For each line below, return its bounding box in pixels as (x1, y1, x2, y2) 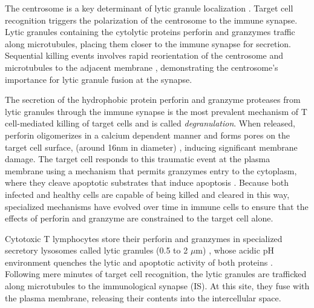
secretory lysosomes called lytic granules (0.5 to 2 (5, 244, 188, 257)
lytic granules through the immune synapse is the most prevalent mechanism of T (5, 105, 307, 117)
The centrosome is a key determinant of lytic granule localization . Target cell (5, 2, 293, 14)
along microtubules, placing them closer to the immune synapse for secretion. (5, 37, 292, 50)
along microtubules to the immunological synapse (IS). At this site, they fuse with (5, 280, 310, 292)
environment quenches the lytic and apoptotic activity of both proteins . (5, 255, 273, 268)
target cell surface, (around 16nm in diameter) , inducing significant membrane (5, 140, 298, 153)
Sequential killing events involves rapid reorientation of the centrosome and (5, 49, 284, 62)
